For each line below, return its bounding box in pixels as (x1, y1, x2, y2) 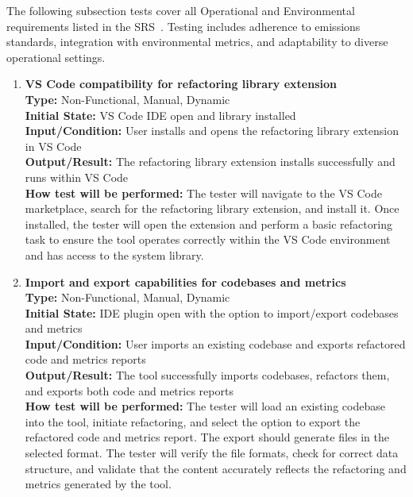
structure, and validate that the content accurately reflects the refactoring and (25, 460, 407, 476)
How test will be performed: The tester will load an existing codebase (25, 398, 385, 414)
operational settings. (6, 48, 106, 65)
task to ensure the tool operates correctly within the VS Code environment (25, 231, 391, 248)
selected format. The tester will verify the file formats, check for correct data (25, 445, 399, 461)
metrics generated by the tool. (25, 476, 172, 492)
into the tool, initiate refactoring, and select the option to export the (25, 413, 361, 430)
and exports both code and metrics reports (25, 382, 234, 399)
